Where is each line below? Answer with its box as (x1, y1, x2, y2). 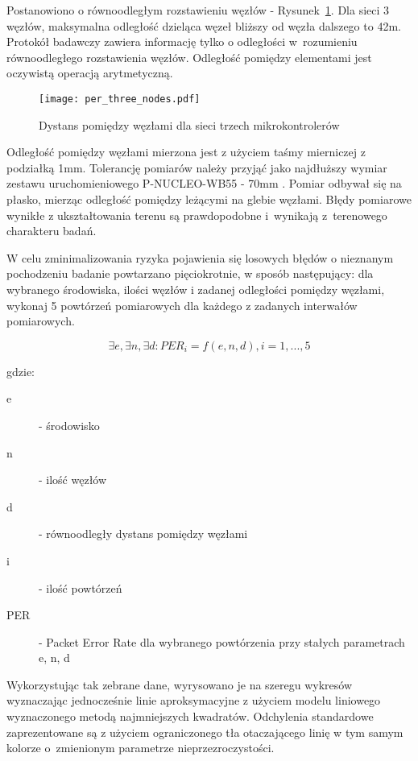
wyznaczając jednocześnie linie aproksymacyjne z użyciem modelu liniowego (6, 692, 381, 709)
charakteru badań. (6, 222, 97, 239)
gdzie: (6, 362, 35, 379)
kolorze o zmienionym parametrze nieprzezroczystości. (6, 739, 275, 756)
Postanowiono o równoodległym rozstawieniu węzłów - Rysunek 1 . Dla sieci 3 (6, 2, 390, 18)
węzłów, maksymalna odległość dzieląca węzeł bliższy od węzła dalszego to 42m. (6, 17, 401, 34)
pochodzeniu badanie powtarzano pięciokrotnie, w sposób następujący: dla (6, 265, 374, 282)
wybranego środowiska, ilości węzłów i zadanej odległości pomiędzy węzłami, (6, 280, 385, 297)
